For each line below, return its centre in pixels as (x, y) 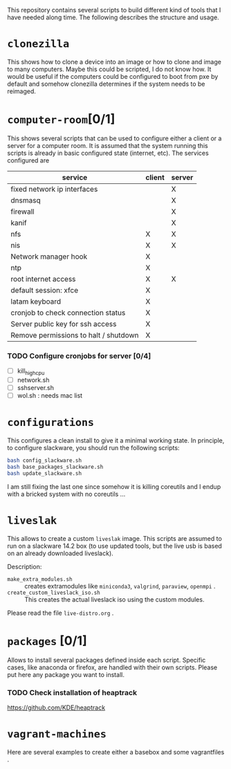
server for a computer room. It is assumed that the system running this (108, 145)
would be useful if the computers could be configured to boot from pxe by (113, 76)
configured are (28, 160)
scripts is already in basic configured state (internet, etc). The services (108, 153)
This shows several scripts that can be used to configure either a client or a (114, 138)
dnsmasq (26, 200)
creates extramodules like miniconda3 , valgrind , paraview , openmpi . (120, 586)
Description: (25, 566)
